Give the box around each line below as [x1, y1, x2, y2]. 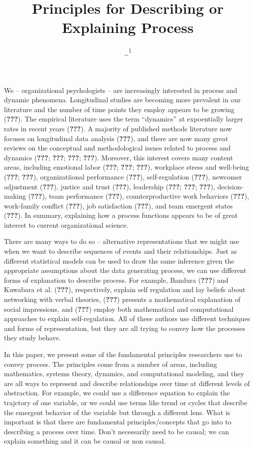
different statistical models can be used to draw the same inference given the [4, 255, 234, 266]
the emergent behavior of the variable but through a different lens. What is [4, 407, 230, 417]
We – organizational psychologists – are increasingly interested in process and [4, 85, 237, 95]
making [4, 191, 26, 201]
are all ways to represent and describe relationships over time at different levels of [4, 378, 250, 388]
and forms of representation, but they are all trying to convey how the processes [4, 323, 245, 333]
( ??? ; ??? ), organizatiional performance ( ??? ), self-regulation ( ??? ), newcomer [4, 171, 242, 181]
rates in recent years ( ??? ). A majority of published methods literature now [4, 123, 232, 133]
